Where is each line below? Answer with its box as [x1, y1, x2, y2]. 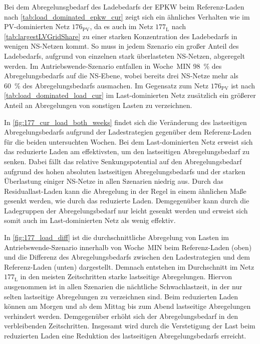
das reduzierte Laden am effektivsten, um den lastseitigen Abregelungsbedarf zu [4, 146, 249, 157]
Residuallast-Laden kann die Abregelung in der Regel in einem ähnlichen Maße [4, 185, 246, 196]
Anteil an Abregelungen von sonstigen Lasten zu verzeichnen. [4, 99, 192, 110]
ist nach [231, 80, 255, 90]
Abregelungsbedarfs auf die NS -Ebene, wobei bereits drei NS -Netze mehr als [4, 70, 238, 81]
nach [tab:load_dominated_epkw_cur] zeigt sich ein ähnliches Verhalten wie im [4, 11, 250, 22]
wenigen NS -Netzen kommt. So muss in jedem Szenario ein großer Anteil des [4, 41, 239, 51]
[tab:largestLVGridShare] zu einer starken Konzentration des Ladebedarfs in [4, 31, 237, 41]
